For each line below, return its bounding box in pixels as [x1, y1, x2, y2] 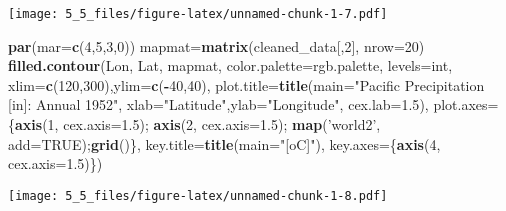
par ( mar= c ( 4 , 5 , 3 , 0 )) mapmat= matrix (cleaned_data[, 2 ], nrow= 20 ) [8, 35, 425, 56]
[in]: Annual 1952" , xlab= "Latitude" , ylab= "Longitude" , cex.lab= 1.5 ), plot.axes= [8, 94, 499, 115]
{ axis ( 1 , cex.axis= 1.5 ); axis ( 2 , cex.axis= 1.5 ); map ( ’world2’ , [8, 114, 381, 135]
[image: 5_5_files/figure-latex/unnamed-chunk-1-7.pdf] [8, 7, 388, 21]
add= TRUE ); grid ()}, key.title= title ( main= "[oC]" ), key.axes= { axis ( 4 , [8, 133, 441, 154]
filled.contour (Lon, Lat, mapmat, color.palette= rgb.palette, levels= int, [8, 55, 453, 76]
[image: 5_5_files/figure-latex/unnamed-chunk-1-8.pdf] [8, 188, 388, 203]
